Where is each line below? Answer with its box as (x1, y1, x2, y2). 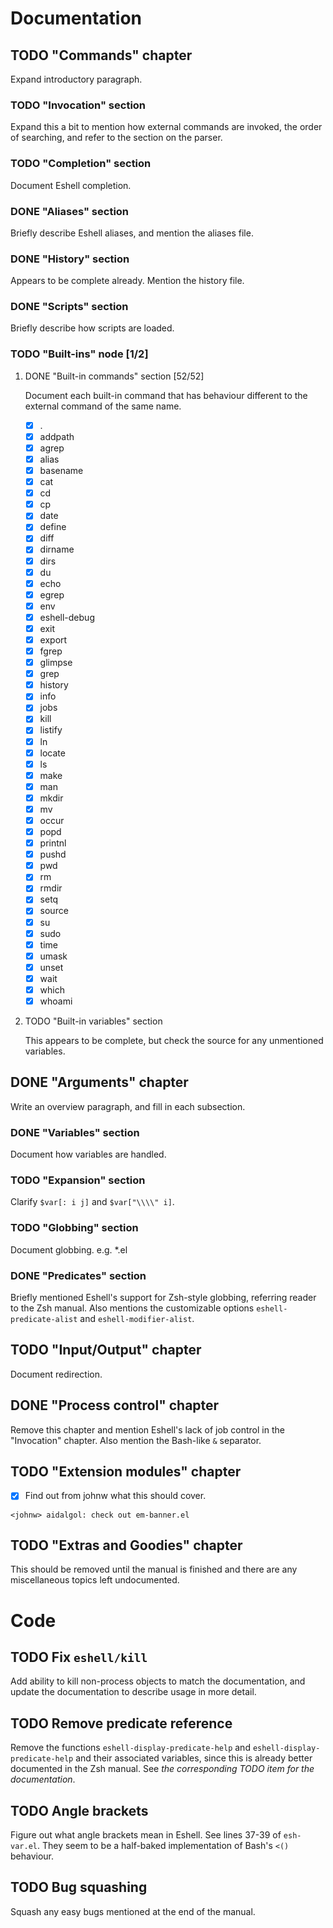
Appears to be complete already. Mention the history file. (10, 275, 245, 287)
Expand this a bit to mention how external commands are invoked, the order (10, 121, 323, 133)
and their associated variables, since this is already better (75, 1752, 313, 1764)
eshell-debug (39, 611, 95, 623)
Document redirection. (10, 1368, 103, 1380)
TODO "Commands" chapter (10, 47, 193, 64)
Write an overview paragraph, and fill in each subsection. (10, 1100, 246, 1112)
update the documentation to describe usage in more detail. (10, 1686, 257, 1698)
